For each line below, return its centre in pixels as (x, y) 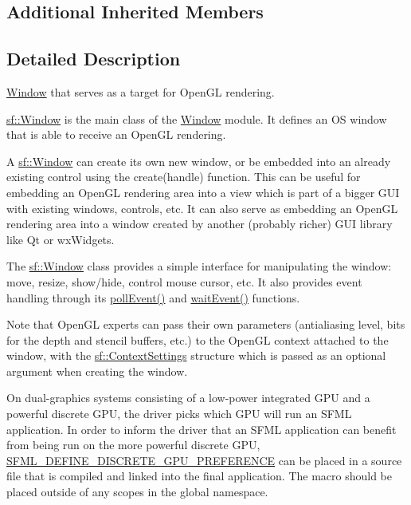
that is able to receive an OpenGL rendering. (116, 134)
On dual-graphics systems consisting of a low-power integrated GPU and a (188, 398)
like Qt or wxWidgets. (61, 239)
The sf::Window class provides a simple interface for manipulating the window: (199, 266)
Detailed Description (94, 59)
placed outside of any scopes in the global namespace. (137, 492)
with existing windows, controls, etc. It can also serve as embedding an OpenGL (202, 208)
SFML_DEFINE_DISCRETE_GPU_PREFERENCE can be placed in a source (204, 460)
